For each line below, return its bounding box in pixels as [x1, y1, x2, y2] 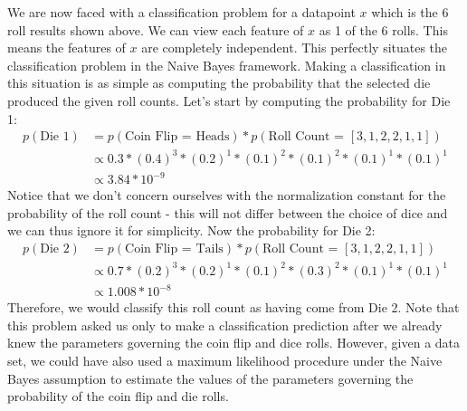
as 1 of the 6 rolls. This [319, 20, 448, 39]
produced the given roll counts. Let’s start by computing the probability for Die [7, 91, 451, 110]
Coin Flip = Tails [125, 243, 224, 256]
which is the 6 [371, 3, 449, 21]
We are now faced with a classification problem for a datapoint [7, 3, 356, 21]
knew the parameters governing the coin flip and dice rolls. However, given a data [7, 333, 461, 352]
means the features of [7, 38, 126, 57]
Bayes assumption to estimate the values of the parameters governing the [7, 368, 414, 387]
